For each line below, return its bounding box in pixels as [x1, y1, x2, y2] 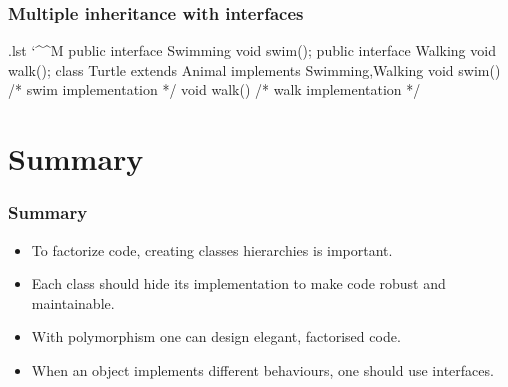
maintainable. [31, 292, 115, 313]
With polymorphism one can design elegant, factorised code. [31, 326, 401, 347]
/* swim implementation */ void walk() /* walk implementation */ [8, 79, 421, 100]
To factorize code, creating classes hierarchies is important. [31, 239, 393, 260]
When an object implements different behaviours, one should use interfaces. [31, 359, 494, 380]
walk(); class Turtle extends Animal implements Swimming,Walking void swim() [8, 59, 501, 80]
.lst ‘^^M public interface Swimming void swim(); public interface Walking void [8, 40, 496, 61]
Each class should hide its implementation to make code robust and [31, 273, 446, 294]
